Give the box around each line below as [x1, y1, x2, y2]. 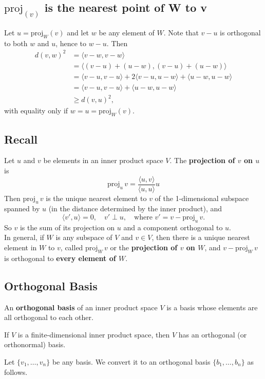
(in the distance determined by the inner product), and [48, 203, 222, 214]
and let [67, 27, 89, 37]
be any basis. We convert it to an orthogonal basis [52, 356, 211, 367]
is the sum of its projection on [20, 222, 115, 232]
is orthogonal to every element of [4, 252, 116, 263]
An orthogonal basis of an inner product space [4, 302, 158, 312]
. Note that [163, 27, 199, 37]
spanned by [4, 203, 40, 214]
